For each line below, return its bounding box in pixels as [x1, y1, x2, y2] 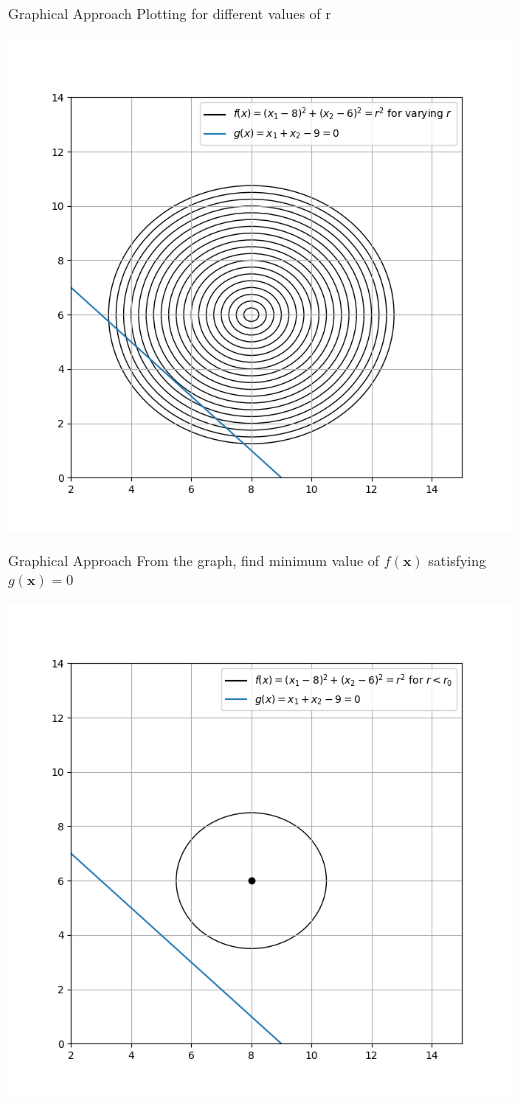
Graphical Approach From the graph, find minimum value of [8, 549, 380, 570]
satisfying [428, 549, 487, 570]
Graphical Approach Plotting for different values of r [8, 3, 331, 23]
